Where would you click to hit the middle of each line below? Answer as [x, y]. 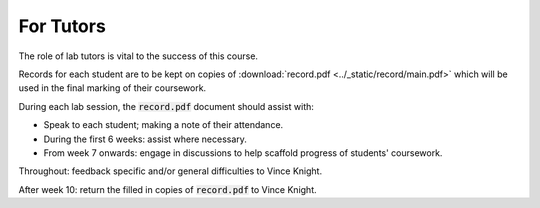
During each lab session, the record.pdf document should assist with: [166, 106]
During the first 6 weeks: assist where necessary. [145, 139]
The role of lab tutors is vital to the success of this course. [138, 56]
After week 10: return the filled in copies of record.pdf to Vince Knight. [167, 189]
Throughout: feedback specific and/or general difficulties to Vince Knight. [170, 171]
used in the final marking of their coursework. [112, 88]
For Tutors [62, 26]
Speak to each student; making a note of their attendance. [163, 125]
